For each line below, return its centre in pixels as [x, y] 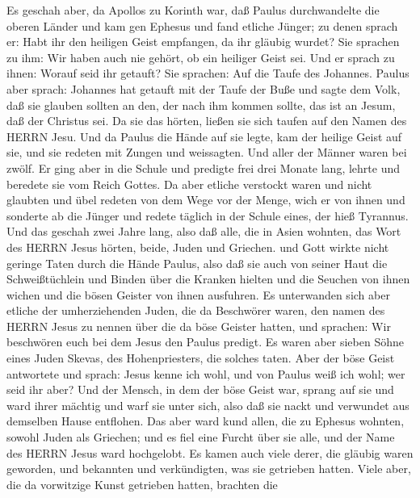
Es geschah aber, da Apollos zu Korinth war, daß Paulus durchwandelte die [193, 10]
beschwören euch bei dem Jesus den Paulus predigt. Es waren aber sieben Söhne [205, 342]
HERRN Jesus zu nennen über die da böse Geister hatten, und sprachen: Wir [199, 326]
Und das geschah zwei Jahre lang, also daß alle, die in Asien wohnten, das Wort [204, 231]
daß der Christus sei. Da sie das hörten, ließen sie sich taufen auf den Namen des [207, 121]
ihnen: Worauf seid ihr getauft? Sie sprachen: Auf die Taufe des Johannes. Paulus [208, 73]
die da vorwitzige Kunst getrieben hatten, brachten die [142, 484]
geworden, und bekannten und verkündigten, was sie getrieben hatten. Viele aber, [209, 469]
